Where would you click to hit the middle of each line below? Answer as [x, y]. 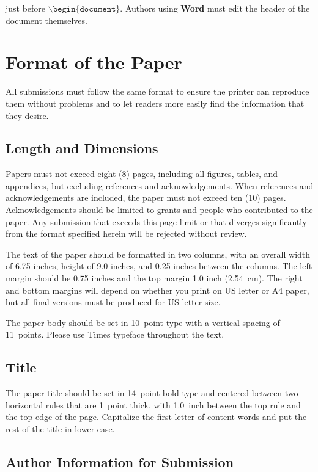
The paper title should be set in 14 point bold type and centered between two [152, 393]
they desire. [27, 115]
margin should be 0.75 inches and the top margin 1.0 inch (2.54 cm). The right [154, 278]
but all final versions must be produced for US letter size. [113, 302]
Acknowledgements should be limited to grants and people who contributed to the [159, 210]
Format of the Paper [94, 62]
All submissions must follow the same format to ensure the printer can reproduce [157, 91]
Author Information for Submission [120, 461]
